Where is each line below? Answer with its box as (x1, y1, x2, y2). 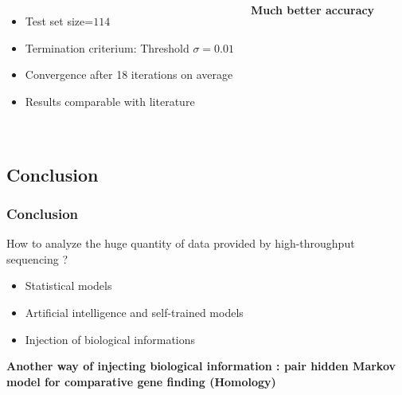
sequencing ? (6, 250, 68, 267)
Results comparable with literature (25, 92, 195, 109)
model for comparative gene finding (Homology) (6, 373, 276, 389)
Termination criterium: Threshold (25, 39, 189, 56)
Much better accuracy (251, 2, 375, 18)
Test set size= (25, 13, 94, 29)
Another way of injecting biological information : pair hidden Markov (6, 358, 396, 374)
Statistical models (25, 277, 112, 294)
